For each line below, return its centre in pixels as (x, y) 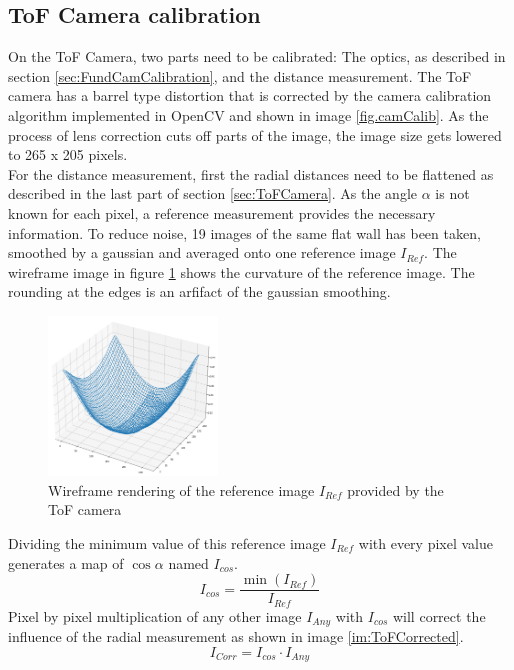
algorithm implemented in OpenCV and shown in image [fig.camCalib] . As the (248, 114)
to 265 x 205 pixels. (68, 154)
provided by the (395, 489)
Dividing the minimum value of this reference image (167, 542)
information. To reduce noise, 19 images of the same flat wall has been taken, (244, 232)
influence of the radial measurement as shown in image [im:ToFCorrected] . (236, 636)
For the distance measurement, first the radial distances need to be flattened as (251, 173)
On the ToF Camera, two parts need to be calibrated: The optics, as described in (257, 56)
